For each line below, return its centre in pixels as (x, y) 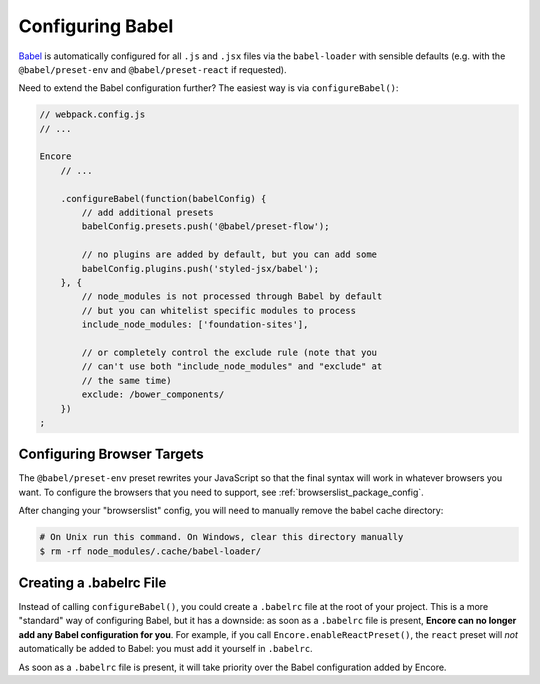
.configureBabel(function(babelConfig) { (163, 198)
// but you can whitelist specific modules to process (219, 310)
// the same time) (126, 380)
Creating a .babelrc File (92, 582)
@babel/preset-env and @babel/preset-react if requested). (152, 69)
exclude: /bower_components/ (153, 394)
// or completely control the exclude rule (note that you (229, 352)
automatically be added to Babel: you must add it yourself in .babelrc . (166, 649)
